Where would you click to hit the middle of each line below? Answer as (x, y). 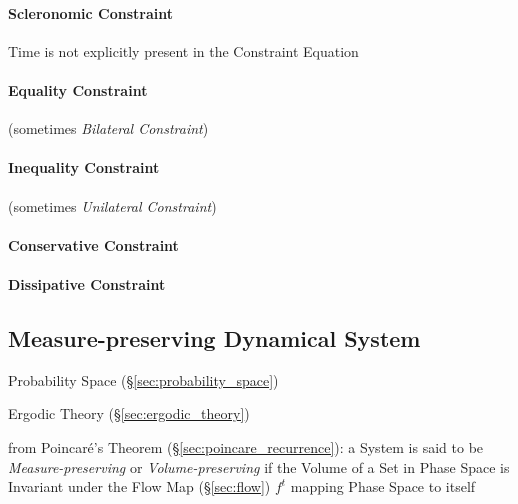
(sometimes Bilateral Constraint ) (108, 128)
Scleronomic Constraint (90, 12)
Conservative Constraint (93, 244)
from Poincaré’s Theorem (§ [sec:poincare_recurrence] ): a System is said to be (246, 446)
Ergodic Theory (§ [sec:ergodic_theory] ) (129, 413)
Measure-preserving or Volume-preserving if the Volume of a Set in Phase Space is (259, 466)
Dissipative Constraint (87, 283)
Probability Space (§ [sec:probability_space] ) (143, 379)
